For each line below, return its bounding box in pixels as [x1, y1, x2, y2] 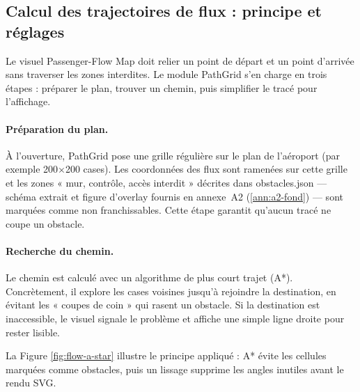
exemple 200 [6, 162, 58, 176]
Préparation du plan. [6, 121, 109, 136]
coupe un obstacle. [6, 216, 85, 230]
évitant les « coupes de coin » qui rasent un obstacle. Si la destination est [6, 297, 320, 312]
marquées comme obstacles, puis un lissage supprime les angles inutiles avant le [6, 361, 344, 376]
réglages [6, 20, 65, 42]
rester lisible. [6, 324, 61, 339]
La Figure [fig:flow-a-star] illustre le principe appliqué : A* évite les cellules [6, 348, 327, 363]
